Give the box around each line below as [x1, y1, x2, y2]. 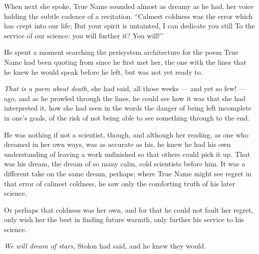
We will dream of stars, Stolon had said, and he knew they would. [4, 241, 206, 251]
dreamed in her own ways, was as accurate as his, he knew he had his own [4, 139, 231, 149]
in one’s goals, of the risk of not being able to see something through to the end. [4, 112, 250, 123]
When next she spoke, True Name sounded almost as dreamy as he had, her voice [4, 1, 254, 11]
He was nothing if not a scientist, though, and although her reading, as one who [4, 129, 249, 139]
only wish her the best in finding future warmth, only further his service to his [4, 214, 244, 225]
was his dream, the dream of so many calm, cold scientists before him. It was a [4, 158, 246, 169]
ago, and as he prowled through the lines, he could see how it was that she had [4, 93, 246, 103]
